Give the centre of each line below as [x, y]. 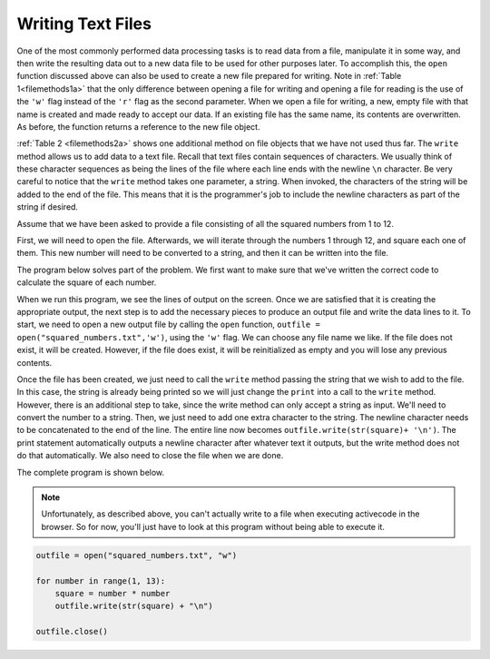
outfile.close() [72, 632]
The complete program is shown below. [91, 472]
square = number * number [113, 593]
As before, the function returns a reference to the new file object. [138, 126]
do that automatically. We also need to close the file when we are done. [150, 456]
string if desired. [48, 207]
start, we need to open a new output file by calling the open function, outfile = [169, 325]
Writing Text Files [84, 24]
